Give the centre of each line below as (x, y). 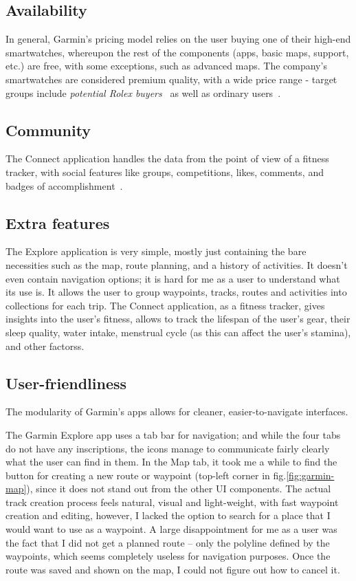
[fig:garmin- (310, 475)
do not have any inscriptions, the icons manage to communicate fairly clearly (168, 448)
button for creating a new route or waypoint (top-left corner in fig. (146, 475)
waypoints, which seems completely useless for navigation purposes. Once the (168, 556)
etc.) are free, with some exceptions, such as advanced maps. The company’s (166, 66)
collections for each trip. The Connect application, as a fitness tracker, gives (165, 305)
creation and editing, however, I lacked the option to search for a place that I (168, 515)
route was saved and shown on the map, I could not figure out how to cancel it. (173, 569)
